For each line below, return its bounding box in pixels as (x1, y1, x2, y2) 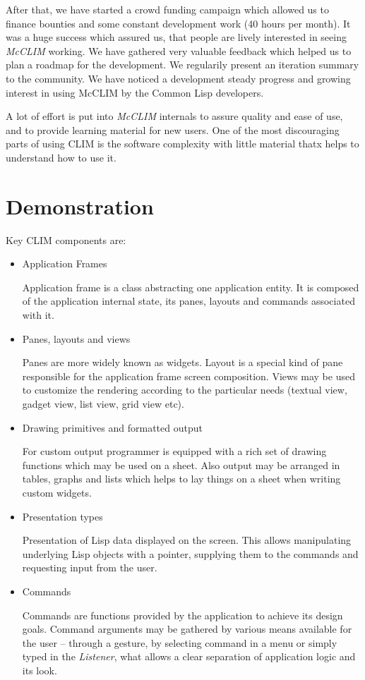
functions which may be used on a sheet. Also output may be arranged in (22, 457, 340, 472)
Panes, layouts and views (22, 331, 131, 346)
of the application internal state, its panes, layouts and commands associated (22, 293, 355, 308)
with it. (22, 308, 54, 322)
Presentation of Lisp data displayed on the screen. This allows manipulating (22, 533, 352, 547)
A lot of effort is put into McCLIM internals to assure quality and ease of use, (6, 109, 343, 123)
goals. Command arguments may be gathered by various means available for (22, 621, 352, 636)
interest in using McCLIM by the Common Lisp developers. (6, 85, 264, 99)
